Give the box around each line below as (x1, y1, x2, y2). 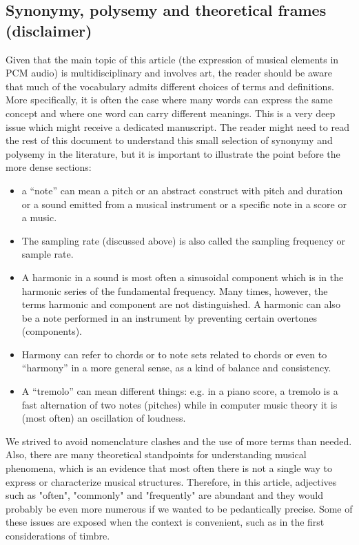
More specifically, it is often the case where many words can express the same (6, 92, 333, 107)
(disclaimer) (6, 19, 92, 41)
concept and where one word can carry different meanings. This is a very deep (6, 105, 336, 120)
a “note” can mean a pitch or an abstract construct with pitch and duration (21, 183, 343, 197)
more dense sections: (6, 160, 92, 174)
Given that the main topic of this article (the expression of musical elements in (6, 52, 339, 66)
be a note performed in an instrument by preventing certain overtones (21, 310, 317, 325)
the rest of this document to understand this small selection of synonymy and (6, 133, 333, 147)
